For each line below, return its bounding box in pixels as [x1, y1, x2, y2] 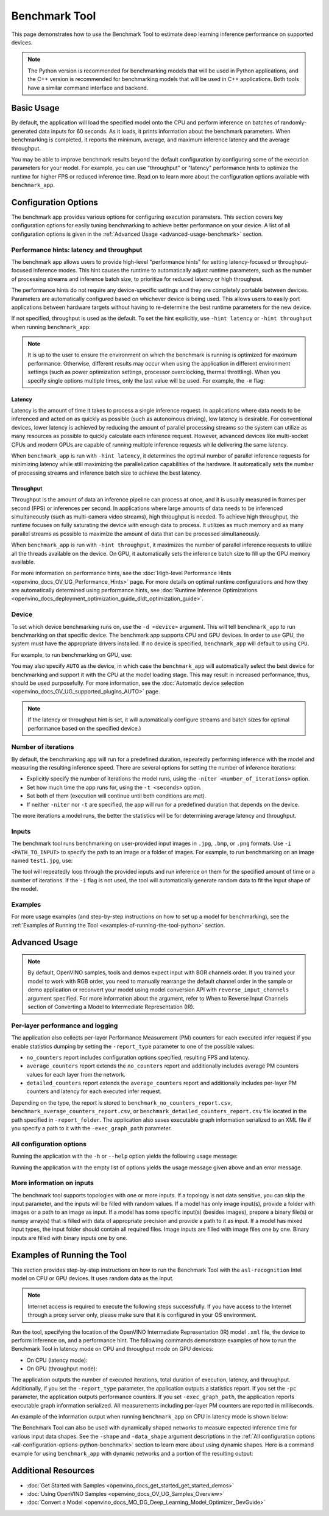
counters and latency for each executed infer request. [26, 1088, 161, 1095]
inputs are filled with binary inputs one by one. [11, 1234, 128, 1241]
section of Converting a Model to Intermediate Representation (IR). [27, 1003, 195, 1010]
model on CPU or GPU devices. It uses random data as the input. [11, 1274, 174, 1282]
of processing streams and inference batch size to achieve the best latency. [11, 469, 202, 476]
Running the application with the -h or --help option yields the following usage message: [11, 1152, 238, 1160]
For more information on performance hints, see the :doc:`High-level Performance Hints [11, 570, 232, 577]
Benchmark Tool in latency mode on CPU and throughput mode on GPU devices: [11, 1345, 214, 1353]
